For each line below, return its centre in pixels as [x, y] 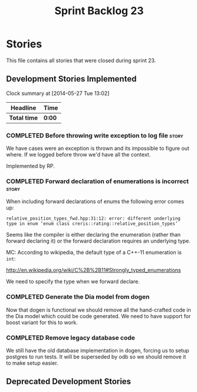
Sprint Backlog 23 [99, 11]
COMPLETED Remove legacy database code [71, 338]
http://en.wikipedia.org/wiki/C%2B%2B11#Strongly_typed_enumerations [93, 270]
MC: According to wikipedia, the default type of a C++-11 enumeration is [94, 253]
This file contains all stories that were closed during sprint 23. [81, 60]
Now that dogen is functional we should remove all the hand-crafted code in [98, 310]
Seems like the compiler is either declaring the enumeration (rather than [93, 235]
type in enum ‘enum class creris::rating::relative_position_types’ [92, 224]
